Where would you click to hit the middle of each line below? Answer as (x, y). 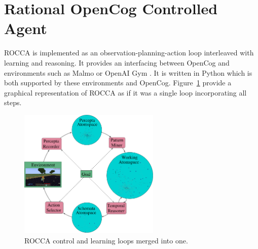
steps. (13, 102)
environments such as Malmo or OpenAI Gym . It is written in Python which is (128, 72)
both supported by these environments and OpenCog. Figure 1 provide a (118, 83)
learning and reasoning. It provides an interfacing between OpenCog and (117, 62)
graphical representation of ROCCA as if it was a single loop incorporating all (125, 92)
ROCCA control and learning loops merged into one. (106, 240)
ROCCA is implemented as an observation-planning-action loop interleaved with (129, 53)
